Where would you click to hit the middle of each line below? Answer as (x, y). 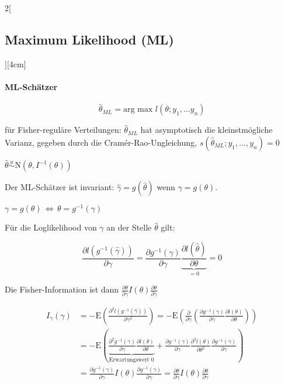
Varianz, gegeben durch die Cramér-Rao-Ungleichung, (101, 142)
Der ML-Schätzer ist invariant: (60, 187)
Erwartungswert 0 (131, 360)
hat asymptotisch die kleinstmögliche (207, 130)
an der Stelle (129, 227)
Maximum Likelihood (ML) (89, 39)
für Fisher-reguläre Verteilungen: (63, 130)
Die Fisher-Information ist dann (62, 289)
